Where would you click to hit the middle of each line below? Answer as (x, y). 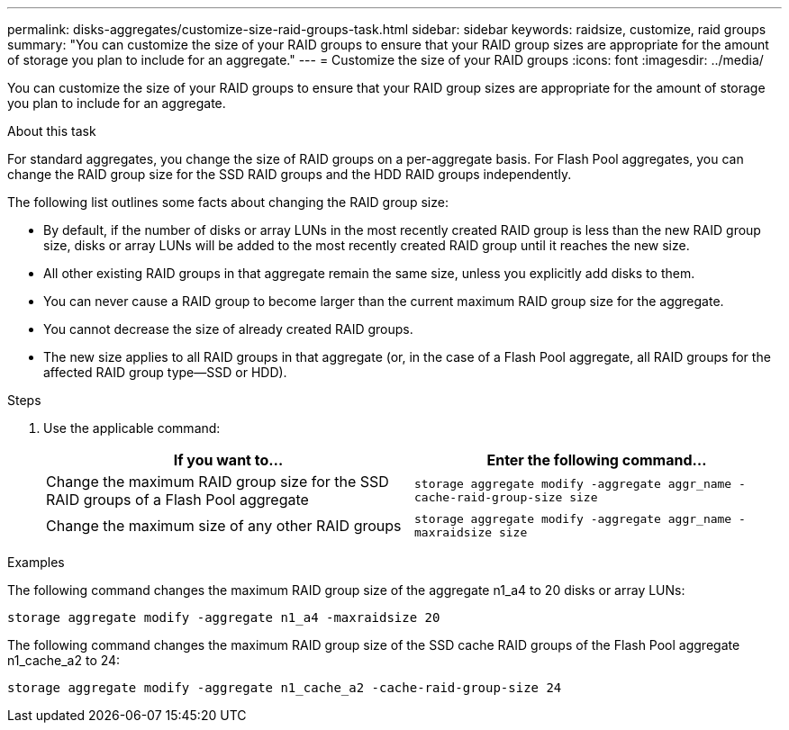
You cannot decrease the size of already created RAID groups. (228, 329)
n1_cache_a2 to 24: (64, 660)
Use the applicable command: (132, 428)
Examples (36, 562)
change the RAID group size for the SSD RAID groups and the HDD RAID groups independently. (290, 174)
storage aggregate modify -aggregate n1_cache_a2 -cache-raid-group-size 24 (285, 688)
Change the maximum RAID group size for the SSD (218, 482)
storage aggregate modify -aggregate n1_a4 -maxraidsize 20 (224, 617)
